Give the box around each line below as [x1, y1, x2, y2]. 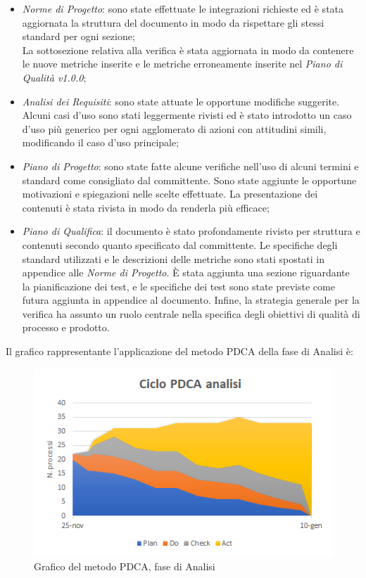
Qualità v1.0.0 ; [22, 70, 87, 84]
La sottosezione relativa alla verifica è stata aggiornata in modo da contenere [22, 42, 354, 57]
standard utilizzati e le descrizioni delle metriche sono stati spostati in [22, 251, 324, 266]
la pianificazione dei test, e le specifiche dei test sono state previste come [22, 278, 335, 293]
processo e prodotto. [22, 320, 110, 335]
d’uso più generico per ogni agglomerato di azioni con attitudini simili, [22, 121, 327, 136]
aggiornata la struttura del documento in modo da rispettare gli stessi [22, 15, 324, 30]
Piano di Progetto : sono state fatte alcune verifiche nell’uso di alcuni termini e [22, 158, 359, 173]
